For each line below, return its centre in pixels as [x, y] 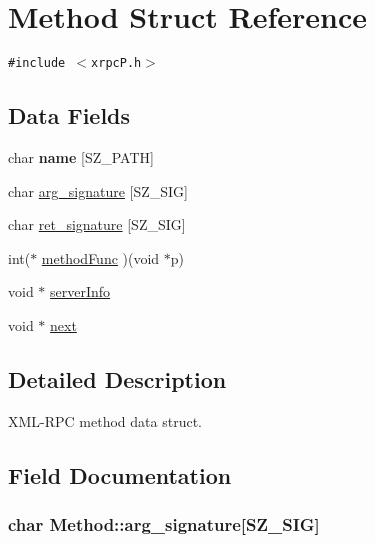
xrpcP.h [116, 63]
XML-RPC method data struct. [105, 420]
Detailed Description [117, 378]
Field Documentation [120, 474]
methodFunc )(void [100, 257]
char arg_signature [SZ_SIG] [98, 190]
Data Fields [69, 115]
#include [37, 63]
